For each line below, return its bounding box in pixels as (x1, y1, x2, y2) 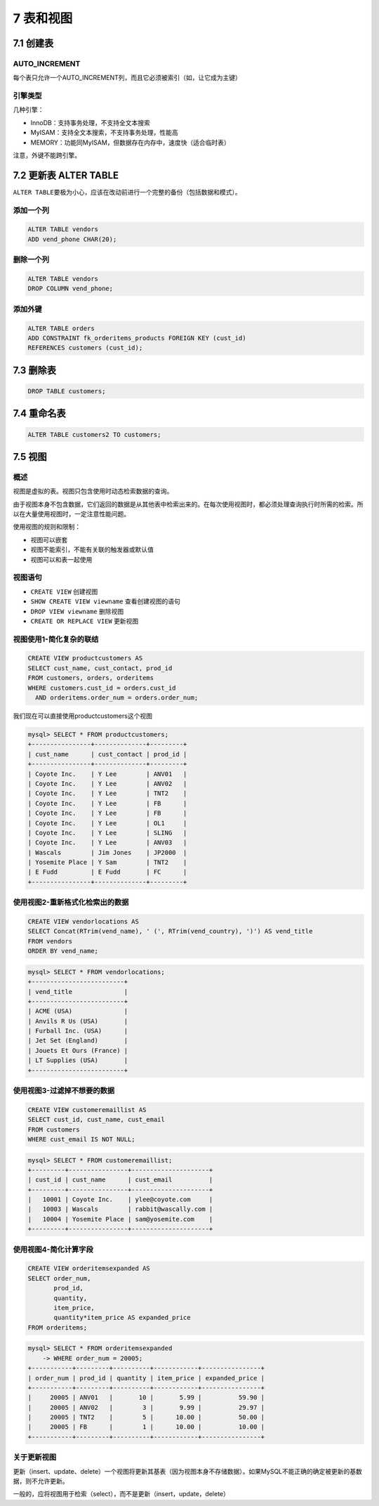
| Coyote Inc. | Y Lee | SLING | (27, 829, 187, 837)
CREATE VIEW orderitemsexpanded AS (27, 1264, 150, 1273)
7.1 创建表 (13, 37, 54, 49)
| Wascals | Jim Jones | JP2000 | (27, 849, 187, 856)
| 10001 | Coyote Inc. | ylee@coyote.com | (27, 1196, 213, 1204)
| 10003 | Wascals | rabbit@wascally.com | (27, 1205, 213, 1213)
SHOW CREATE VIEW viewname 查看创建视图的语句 (30, 597, 180, 605)
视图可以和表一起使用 (30, 555, 93, 563)
